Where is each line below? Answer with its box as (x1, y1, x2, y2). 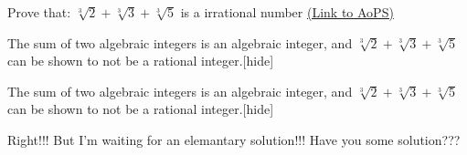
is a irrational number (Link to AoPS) (180, 3, 394, 21)
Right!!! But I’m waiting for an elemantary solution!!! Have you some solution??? (7, 129, 461, 149)
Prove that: (7, 3, 71, 21)
